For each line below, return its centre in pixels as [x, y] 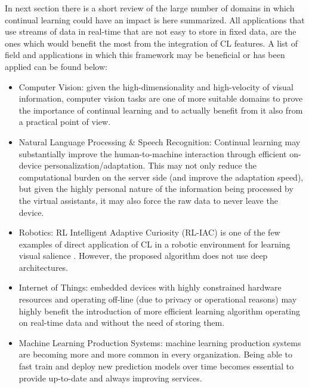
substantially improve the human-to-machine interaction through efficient [153, 153]
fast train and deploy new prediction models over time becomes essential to [156, 366]
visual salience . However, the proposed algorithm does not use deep [143, 256]
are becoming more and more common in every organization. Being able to [155, 354]
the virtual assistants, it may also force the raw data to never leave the [148, 200]
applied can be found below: [56, 66]
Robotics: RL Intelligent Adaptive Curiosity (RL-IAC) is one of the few [149, 232]
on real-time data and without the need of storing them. [122, 323]
